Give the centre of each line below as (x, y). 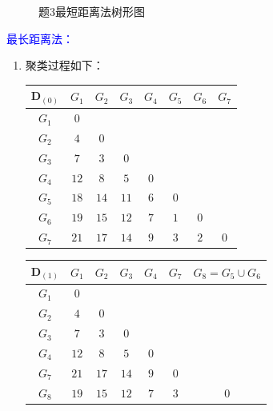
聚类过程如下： (64, 65)
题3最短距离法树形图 (92, 11)
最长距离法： (40, 38)
